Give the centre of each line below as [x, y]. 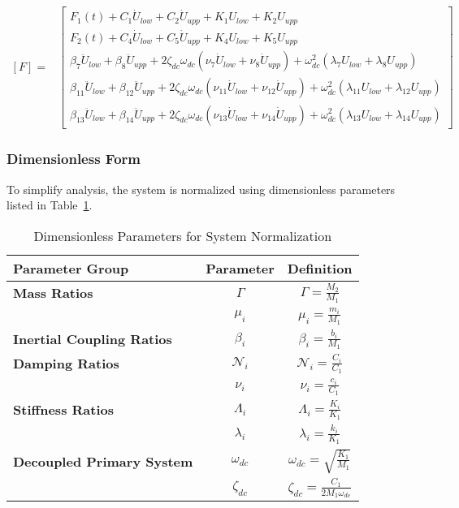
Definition [320, 268]
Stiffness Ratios [64, 410]
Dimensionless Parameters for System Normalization [183, 235]
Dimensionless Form [74, 159]
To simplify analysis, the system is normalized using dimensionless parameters [201, 189]
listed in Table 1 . [50, 205]
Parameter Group [71, 268]
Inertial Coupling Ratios [93, 339]
